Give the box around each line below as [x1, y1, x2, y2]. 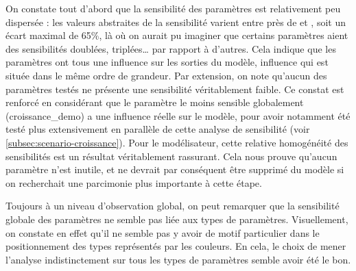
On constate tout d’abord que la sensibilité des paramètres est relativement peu [5, 1, 341, 15]
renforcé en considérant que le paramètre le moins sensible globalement [5, 95, 304, 109]
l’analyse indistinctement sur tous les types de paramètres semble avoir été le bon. [5, 252, 351, 266]
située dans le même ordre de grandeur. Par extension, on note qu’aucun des [5, 68, 327, 82]
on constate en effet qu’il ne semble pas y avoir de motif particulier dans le [5, 225, 320, 240]
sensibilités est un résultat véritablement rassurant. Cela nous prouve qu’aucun [5, 149, 337, 163]
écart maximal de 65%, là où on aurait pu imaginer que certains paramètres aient [5, 28, 348, 42]
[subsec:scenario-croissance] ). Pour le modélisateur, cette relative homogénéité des [5, 135, 348, 149]
